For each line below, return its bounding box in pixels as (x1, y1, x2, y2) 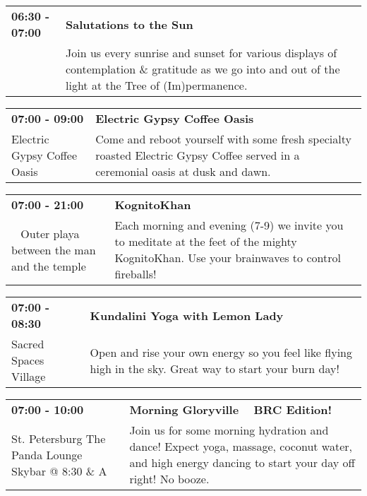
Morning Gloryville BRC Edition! (129, 401, 332, 418)
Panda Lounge (11, 446, 83, 463)
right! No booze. (129, 471, 210, 487)
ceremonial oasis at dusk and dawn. (95, 163, 271, 179)
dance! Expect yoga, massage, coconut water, (129, 438, 352, 454)
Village (11, 368, 46, 384)
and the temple (11, 257, 86, 274)
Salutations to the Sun (65, 16, 193, 33)
